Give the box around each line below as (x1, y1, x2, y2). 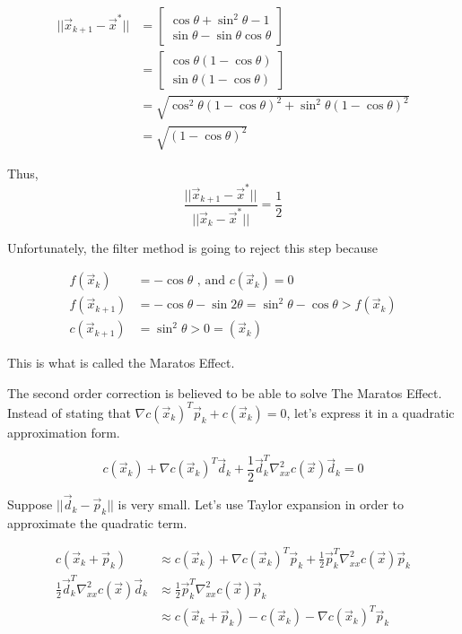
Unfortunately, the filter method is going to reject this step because (7, 238, 379, 256)
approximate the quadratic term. (7, 513, 187, 532)
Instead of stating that (7, 403, 131, 421)
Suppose (7, 495, 53, 514)
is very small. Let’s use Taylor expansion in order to (118, 495, 405, 514)
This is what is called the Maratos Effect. (7, 353, 235, 372)
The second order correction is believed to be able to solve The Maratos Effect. (7, 383, 442, 402)
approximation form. (7, 422, 120, 441)
